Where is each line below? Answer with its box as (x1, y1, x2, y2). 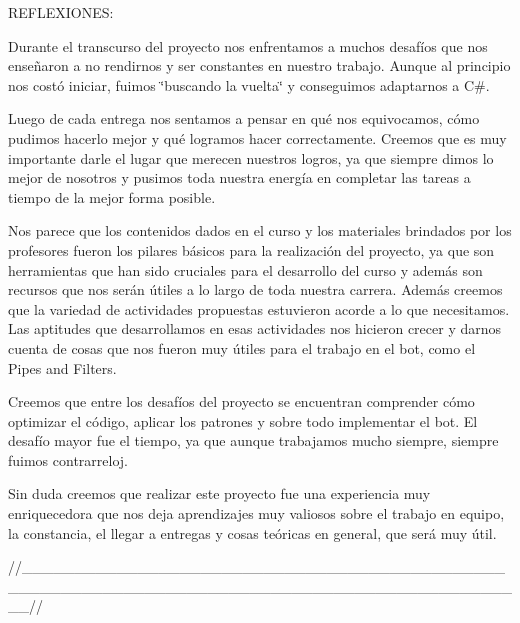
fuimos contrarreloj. (8, 449, 128, 470)
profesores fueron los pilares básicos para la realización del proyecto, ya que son (8, 239, 495, 260)
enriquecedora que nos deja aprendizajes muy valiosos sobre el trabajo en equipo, (8, 503, 505, 524)
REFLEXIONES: (8, 2, 114, 22)
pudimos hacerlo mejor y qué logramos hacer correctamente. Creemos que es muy (8, 127, 507, 148)
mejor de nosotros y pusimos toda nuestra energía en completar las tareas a (8, 167, 471, 188)
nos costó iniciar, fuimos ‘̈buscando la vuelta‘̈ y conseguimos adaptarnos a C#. (8, 74, 490, 95)
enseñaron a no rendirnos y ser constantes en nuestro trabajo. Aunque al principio (8, 55, 511, 76)
